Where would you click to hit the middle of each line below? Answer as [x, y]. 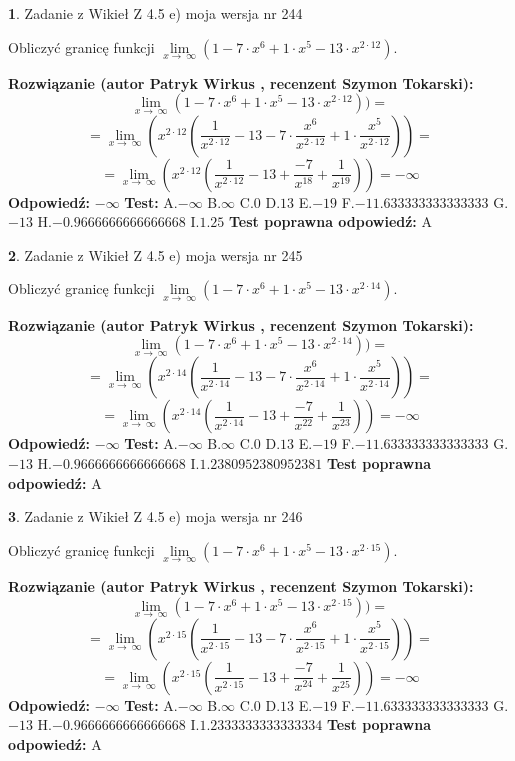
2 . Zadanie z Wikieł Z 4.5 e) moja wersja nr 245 [155, 254]
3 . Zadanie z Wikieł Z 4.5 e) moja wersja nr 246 [155, 516]
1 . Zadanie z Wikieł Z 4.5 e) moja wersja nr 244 [155, 13]
